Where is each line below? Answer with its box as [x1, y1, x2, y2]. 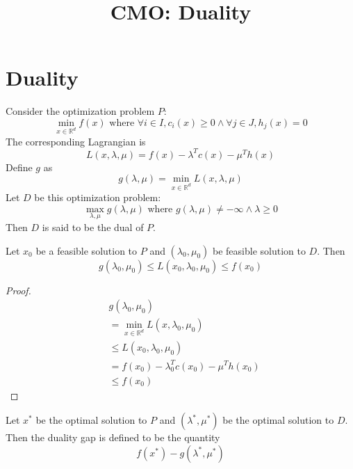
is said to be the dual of [42, 219, 144, 234]
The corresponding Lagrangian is [6, 134, 146, 148]
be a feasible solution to [35, 243, 138, 257]
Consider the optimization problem [6, 104, 155, 118]
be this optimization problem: [34, 190, 161, 205]
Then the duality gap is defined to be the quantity [6, 430, 220, 445]
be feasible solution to [212, 243, 306, 257]
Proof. [6, 283, 31, 297]
